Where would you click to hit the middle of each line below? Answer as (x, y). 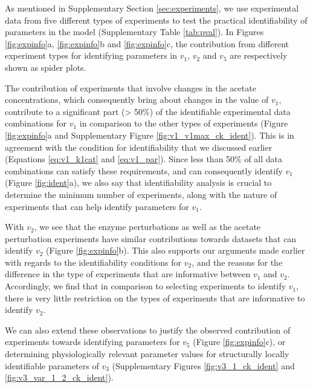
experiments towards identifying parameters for (92, 342)
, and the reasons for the (237, 262)
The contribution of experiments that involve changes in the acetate (131, 87)
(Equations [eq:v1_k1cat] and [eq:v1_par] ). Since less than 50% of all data (144, 159)
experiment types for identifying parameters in (91, 55)
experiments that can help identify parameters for (97, 206)
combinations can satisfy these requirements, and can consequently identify (144, 170)
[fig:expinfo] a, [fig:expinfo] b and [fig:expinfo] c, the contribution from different (147, 43)
